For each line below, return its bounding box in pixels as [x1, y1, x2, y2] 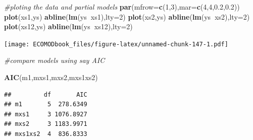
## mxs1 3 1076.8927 [4, 110, 87, 118]
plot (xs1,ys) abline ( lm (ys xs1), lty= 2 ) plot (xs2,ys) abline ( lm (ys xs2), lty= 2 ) [4, 11, 250, 22]
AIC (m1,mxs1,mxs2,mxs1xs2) [4, 72, 98, 83]
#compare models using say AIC [4, 55, 105, 65]
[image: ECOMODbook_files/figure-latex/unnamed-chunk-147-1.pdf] [4, 40, 228, 48]
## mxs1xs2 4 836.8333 [4, 130, 87, 137]
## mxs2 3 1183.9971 [4, 120, 87, 128]
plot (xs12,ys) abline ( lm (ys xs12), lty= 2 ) [4, 21, 133, 32]
